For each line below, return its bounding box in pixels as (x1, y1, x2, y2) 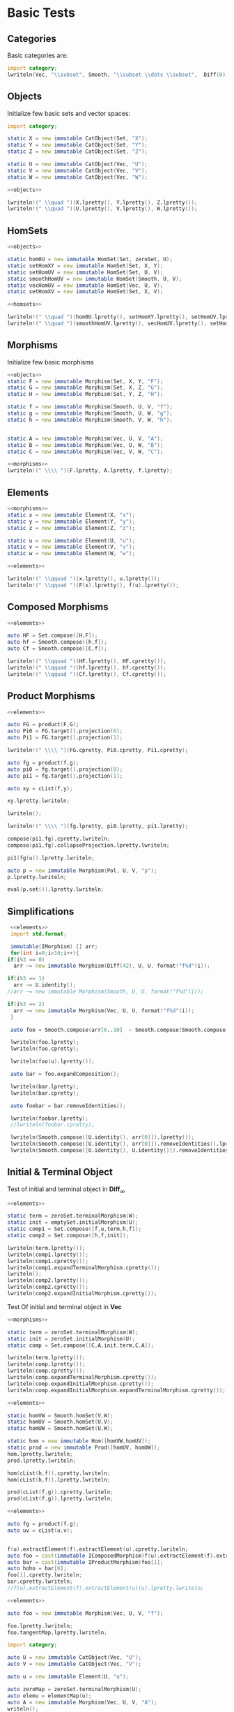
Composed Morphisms (7, 601, 109, 613)
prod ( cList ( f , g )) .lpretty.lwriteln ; (7, 1496, 114, 1503)
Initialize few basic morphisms (7, 357, 94, 366)
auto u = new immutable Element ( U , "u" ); (7, 1674, 130, 1681)
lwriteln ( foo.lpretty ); (10, 1039, 79, 1046)
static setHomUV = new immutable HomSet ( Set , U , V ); (7, 269, 164, 276)
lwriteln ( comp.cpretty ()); (7, 1367, 86, 1375)
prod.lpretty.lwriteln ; (7, 1457, 77, 1464)
